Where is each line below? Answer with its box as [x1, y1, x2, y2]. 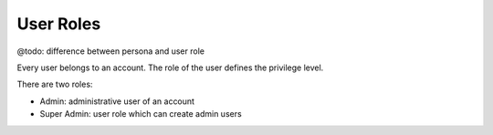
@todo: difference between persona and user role [16, 46, 205, 57]
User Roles [16, 14, 101, 34]
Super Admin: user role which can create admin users [39, 109, 242, 119]
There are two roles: [16, 78, 93, 90]
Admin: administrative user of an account [39, 96, 195, 107]
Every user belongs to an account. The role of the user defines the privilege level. [16, 62, 324, 73]
